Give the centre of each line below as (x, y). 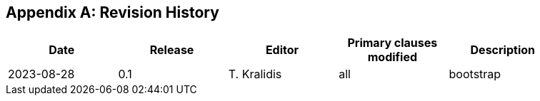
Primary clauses (392, 43)
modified (392, 57)
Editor (282, 50)
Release (172, 50)
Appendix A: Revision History (112, 12)
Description (502, 50)
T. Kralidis (255, 74)
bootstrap (475, 74)
